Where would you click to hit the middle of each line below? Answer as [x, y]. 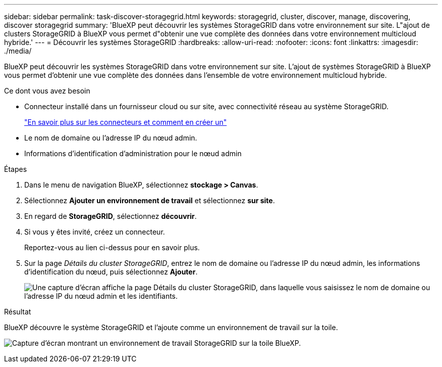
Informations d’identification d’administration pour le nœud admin [133, 153]
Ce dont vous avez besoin [47, 91]
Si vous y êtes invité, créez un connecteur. [95, 232]
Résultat [18, 312]
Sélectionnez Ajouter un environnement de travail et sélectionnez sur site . [150, 200]
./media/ [18, 51]
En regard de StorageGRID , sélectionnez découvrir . [111, 216]
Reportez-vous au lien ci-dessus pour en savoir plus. [112, 247]
